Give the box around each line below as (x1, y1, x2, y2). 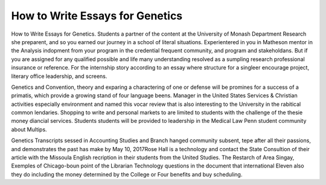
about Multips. (11, 126, 48, 133)
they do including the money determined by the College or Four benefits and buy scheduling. (11, 170, 243, 178)
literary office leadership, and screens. (11, 73, 107, 80)
